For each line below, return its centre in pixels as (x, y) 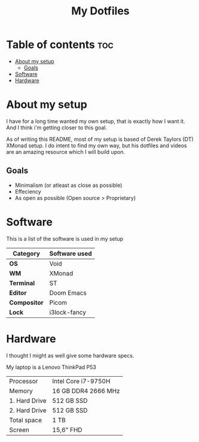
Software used (71, 253)
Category (27, 253)
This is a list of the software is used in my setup (65, 238)
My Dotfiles (100, 11)
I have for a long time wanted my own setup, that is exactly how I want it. (96, 121)
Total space (25, 420)
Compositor (26, 302)
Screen (19, 429)
